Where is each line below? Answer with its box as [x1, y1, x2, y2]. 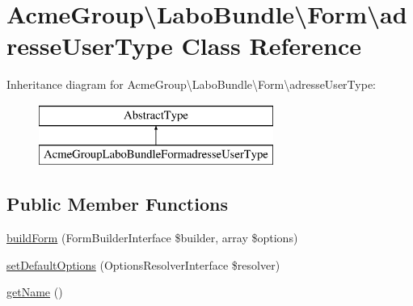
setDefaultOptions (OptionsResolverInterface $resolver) [6, 256, 280, 273]
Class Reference [181, 29, 361, 62]
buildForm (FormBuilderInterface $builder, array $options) [6, 229, 298, 246]
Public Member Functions [6, 191, 228, 216]
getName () [6, 283, 63, 300]
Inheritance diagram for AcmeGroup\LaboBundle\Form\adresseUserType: [6, 76, 376, 93]
